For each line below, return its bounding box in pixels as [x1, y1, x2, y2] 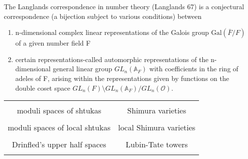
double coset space [15, 82, 70, 93]
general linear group [52, 64, 113, 74]
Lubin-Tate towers [125, 139, 188, 150]
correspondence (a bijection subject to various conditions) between [4, 11, 202, 21]
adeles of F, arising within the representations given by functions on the [15, 73, 229, 83]
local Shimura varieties [118, 122, 196, 133]
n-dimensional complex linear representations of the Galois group [15, 27, 209, 37]
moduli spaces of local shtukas [8, 122, 111, 133]
